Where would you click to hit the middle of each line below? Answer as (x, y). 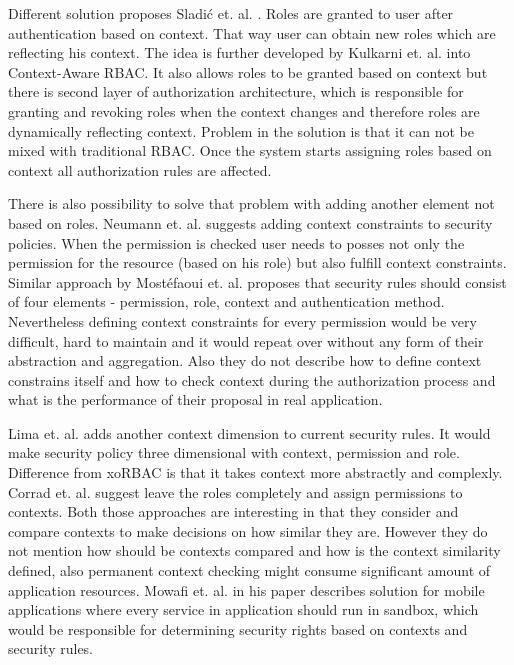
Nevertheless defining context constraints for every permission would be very (242, 320)
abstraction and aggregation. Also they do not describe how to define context (245, 360)
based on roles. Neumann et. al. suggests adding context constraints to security (250, 222)
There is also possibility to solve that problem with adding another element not (251, 203)
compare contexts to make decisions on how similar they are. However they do (248, 530)
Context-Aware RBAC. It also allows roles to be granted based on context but (248, 71)
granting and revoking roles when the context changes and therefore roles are (244, 110)
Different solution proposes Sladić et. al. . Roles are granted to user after (231, 13)
